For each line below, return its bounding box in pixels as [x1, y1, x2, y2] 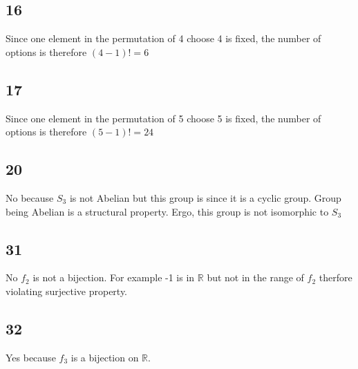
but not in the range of [207, 270, 304, 285]
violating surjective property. [6, 283, 128, 298]
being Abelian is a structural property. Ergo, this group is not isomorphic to [6, 204, 329, 218]
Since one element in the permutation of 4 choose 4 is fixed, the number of [6, 31, 321, 46]
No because [6, 190, 54, 205]
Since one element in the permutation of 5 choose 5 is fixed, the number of [6, 111, 321, 125]
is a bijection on [70, 350, 139, 364]
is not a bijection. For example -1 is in [32, 270, 195, 285]
